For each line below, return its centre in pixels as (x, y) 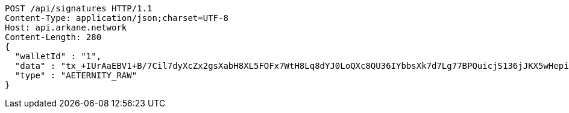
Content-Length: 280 (53, 37)
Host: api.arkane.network (66, 28)
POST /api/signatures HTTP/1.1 (79, 8)
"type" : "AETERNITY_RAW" (76, 75)
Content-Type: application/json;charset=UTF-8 (117, 18)
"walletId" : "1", (58, 56)
